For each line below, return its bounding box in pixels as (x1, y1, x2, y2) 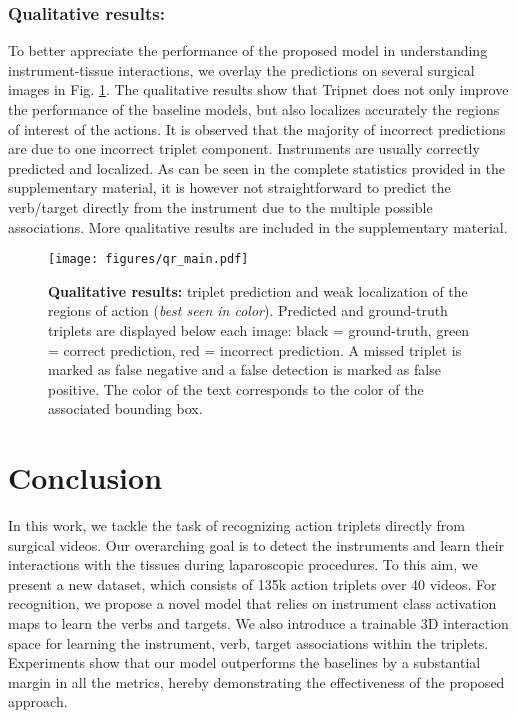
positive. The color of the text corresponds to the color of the (48, 378, 424, 399)
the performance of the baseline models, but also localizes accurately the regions (8, 99, 500, 119)
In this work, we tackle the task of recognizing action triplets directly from (8, 515, 465, 536)
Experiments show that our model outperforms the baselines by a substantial (8, 652, 481, 673)
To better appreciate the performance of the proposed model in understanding (8, 40, 488, 61)
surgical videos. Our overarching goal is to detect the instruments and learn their (8, 534, 505, 555)
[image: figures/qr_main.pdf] (48, 252, 249, 267)
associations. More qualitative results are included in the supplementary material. (8, 216, 508, 237)
